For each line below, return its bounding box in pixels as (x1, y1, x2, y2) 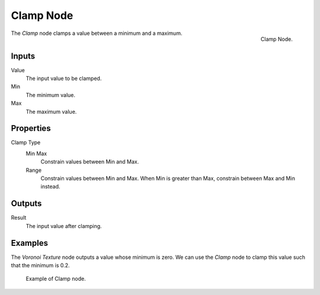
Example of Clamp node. (25, 275, 86, 283)
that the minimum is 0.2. (11, 262, 71, 269)
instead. (40, 183, 60, 190)
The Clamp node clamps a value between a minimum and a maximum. (11, 30, 183, 37)
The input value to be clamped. (25, 75, 102, 82)
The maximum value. (25, 108, 77, 115)
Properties (11, 123, 51, 133)
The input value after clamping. (25, 222, 102, 229)
